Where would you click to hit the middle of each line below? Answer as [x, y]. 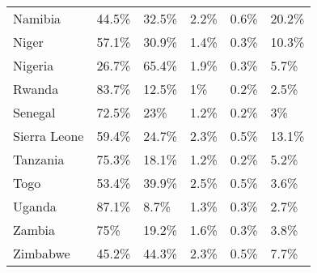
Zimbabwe [42, 253]
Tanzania [39, 159]
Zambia [34, 230]
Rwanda [36, 89]
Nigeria [34, 65]
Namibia [37, 18]
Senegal [34, 112]
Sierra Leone [49, 136]
